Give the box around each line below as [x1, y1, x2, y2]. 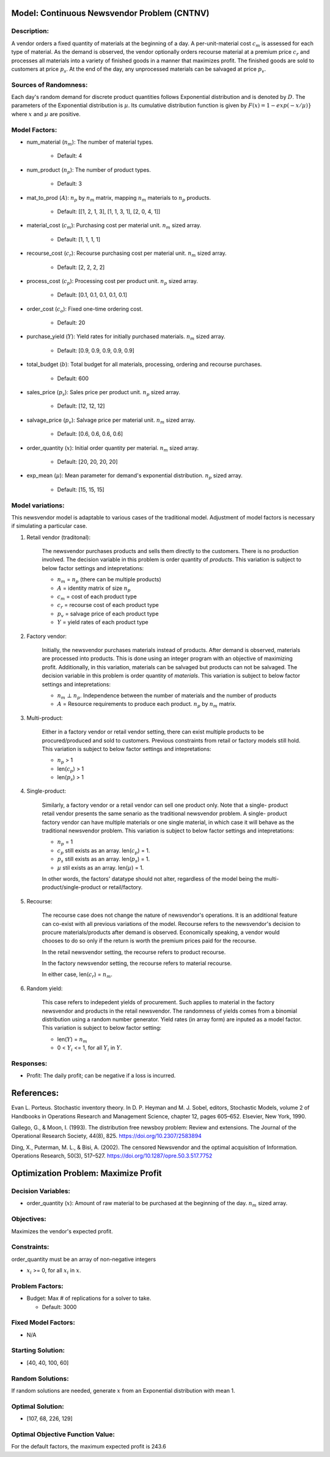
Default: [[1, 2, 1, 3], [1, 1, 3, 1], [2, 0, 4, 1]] [57, 208, 161, 215]
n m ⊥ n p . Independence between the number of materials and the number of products [57, 691, 277, 700]
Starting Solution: [11, 1346, 65, 1355]
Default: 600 [57, 375, 89, 382]
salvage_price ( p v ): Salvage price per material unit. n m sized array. [26, 416, 196, 425]
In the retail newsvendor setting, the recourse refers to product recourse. [42, 948, 226, 956]
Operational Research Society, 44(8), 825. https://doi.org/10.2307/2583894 [11, 1132, 202, 1140]
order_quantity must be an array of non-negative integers [11, 1255, 156, 1263]
